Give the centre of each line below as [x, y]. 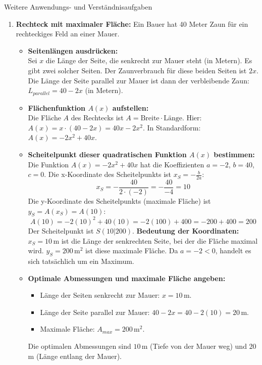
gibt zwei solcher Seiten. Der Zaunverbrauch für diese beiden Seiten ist [137, 70]
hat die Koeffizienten [172, 164]
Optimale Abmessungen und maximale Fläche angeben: [127, 278]
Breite [150, 119]
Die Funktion [48, 164]
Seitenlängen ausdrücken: [73, 50]
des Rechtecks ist [97, 118]
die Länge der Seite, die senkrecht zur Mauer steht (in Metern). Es [149, 60]
